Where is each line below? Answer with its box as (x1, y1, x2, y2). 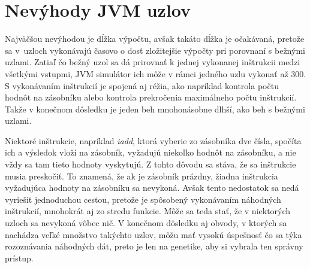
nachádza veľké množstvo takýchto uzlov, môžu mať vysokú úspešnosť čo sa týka (5, 228, 302, 240)
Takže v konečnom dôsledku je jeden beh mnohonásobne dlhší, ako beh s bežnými (5, 102, 305, 115)
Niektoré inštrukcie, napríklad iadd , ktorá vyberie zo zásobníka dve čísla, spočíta (5, 134, 302, 147)
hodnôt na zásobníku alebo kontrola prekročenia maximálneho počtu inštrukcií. (5, 91, 297, 103)
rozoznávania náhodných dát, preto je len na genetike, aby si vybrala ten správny (5, 240, 303, 252)
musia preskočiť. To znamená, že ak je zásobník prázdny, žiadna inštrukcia (5, 169, 278, 182)
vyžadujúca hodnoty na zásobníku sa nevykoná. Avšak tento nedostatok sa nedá (5, 181, 299, 194)
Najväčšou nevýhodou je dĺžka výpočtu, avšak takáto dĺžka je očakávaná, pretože (5, 32, 305, 45)
